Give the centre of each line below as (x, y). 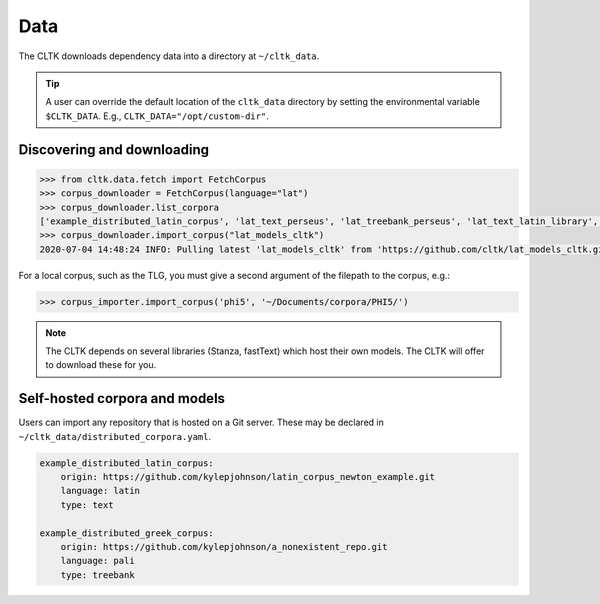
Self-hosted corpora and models (121, 398)
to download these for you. (101, 365)
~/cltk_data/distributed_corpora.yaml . (115, 436)
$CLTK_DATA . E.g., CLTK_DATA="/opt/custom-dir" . (157, 116)
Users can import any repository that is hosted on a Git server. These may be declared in (201, 422)
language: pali (97, 561)
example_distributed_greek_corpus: (126, 533)
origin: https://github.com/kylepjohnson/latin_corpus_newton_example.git (247, 477)
